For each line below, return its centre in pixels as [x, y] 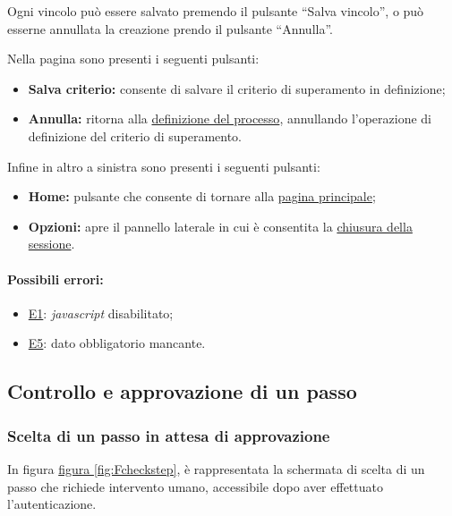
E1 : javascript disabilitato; [101, 313]
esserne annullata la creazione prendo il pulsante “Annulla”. [170, 28]
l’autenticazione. [52, 504]
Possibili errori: [55, 279]
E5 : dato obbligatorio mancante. [117, 343]
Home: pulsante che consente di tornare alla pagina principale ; [202, 196]
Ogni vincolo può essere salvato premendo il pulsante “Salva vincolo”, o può [216, 11]
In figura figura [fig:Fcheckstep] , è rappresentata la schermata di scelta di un [216, 468]
